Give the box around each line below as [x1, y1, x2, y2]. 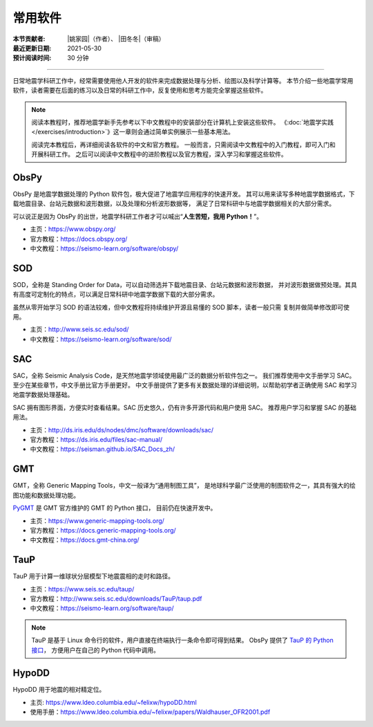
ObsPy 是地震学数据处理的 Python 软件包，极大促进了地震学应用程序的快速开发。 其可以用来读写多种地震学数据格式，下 [12, 190, 355, 198]
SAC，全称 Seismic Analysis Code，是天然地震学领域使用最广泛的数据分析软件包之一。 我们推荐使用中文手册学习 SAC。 [12, 371, 356, 380]
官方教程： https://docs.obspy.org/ [30, 234, 128, 243]
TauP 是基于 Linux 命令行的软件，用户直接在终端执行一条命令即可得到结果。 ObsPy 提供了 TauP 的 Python [31, 636, 334, 645]
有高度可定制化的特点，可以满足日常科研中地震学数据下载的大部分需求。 [12, 291, 219, 299]
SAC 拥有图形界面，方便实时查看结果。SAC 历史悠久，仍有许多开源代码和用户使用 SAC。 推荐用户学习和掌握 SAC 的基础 [12, 403, 357, 412]
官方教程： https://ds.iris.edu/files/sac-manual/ [30, 436, 162, 444]
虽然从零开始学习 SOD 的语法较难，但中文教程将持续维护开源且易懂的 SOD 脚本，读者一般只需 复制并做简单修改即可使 [12, 303, 350, 311]
